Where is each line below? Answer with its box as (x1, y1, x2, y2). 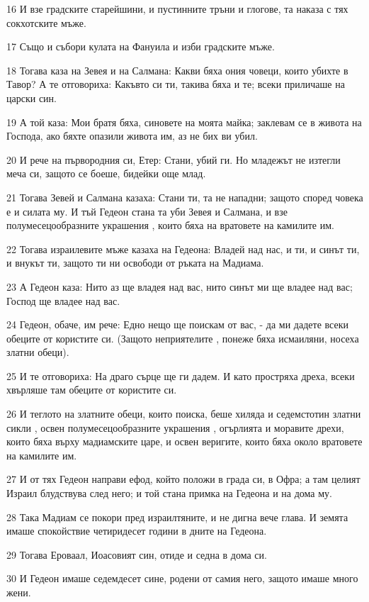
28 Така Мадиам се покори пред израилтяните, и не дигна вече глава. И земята (6, 509, 348, 524)
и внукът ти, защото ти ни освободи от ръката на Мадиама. (6, 255, 264, 270)
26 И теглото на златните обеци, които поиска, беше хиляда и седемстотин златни (6, 406, 361, 421)
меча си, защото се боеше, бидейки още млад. (6, 166, 206, 181)
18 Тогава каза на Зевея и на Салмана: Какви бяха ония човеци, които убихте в (6, 62, 348, 77)
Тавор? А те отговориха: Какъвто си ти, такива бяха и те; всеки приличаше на (6, 77, 345, 91)
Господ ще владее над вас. (6, 293, 120, 308)
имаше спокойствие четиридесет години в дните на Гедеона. (6, 523, 267, 538)
